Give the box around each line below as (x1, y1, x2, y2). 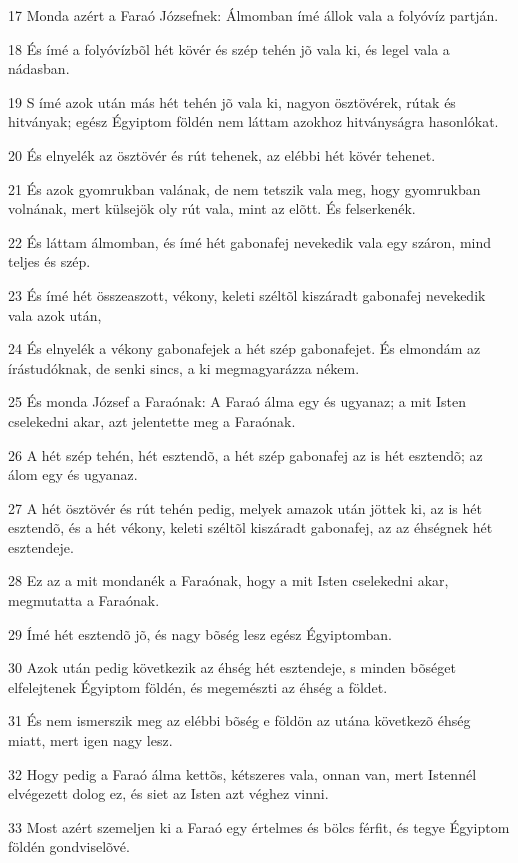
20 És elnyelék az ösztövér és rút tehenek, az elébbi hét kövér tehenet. (8, 144, 436, 165)
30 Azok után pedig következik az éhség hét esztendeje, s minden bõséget (8, 657, 456, 678)
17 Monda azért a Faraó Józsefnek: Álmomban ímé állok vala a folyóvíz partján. (8, 5, 499, 25)
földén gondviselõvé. (8, 836, 130, 857)
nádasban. (8, 58, 70, 79)
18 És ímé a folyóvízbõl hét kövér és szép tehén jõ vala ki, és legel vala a (8, 38, 450, 59)
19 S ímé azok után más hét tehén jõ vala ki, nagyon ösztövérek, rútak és (8, 91, 456, 112)
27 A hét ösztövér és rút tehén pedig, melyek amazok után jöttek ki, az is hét (8, 497, 482, 518)
